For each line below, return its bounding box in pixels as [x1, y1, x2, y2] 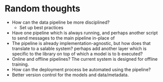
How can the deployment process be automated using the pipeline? [11, 66, 151, 72]
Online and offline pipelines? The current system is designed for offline [11, 56, 158, 62]
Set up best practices [19, 24, 63, 30]
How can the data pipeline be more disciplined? [11, 19, 110, 25]
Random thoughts [4, 3, 81, 14]
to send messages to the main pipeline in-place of [11, 35, 115, 41]
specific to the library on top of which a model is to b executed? [11, 50, 143, 57]
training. [11, 61, 29, 67]
